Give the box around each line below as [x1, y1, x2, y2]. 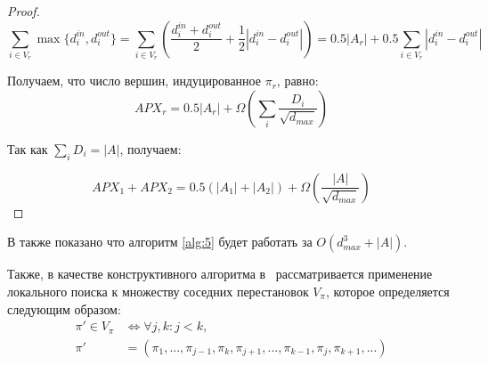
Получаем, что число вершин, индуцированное [7, 71, 261, 90]
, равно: [276, 71, 319, 90]
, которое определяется [325, 281, 450, 300]
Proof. [7, 2, 40, 20]
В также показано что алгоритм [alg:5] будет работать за [7, 232, 313, 251]
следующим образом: [7, 299, 121, 318]
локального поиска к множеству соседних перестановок [7, 281, 309, 300]
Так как [7, 139, 48, 158]
